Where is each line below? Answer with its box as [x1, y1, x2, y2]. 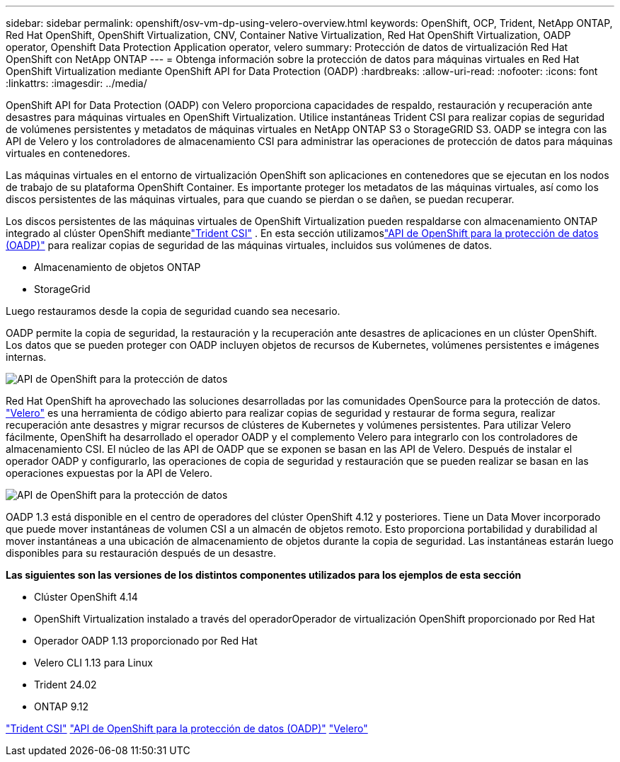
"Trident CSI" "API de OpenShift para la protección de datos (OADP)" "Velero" [6, 722, 368, 734]
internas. [6, 351, 47, 363]
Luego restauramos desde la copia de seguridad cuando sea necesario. [6, 305, 340, 317]
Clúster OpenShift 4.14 [34, 591, 138, 603]
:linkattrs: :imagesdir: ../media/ [6, 77, 147, 89]
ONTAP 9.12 [34, 700, 89, 712]
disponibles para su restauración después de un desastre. [6, 547, 276, 559]
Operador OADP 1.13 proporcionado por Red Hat [34, 635, 258, 647]
